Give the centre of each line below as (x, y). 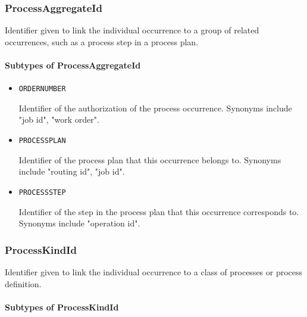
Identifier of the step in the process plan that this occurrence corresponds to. (159, 211)
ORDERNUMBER (42, 89)
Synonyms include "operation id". (79, 223)
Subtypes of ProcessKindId (62, 307)
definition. (23, 283)
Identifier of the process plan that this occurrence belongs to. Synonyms (150, 159)
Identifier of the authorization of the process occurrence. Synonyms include (155, 108)
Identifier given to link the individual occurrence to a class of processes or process (154, 271)
